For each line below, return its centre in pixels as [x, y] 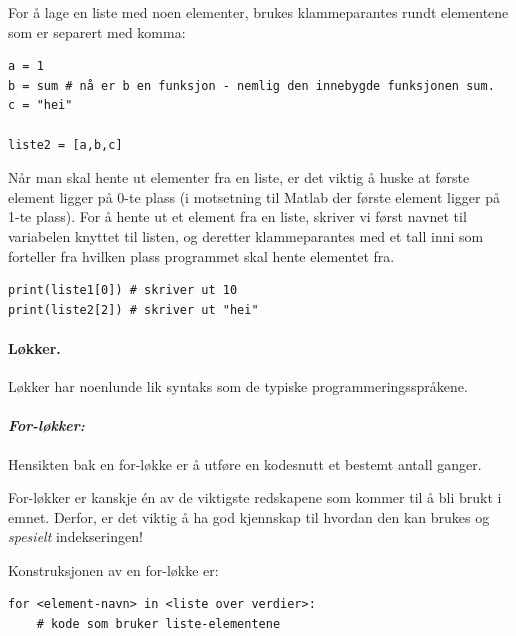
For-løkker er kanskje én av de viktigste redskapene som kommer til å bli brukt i [255, 497]
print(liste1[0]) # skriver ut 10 [123, 290]
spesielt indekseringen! [75, 536]
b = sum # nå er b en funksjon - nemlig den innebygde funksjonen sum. [251, 85]
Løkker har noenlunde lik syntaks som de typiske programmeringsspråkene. [238, 386]
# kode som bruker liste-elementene [158, 624]
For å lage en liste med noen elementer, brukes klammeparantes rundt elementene [258, 12]
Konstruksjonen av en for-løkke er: [113, 569]
